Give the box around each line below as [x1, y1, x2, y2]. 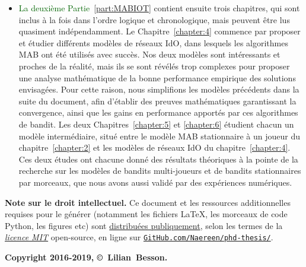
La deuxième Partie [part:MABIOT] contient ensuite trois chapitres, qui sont [18, 2, 300, 14]
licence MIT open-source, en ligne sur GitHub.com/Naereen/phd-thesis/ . [5, 231, 273, 243]
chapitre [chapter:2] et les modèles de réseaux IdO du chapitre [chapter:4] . [18, 141, 291, 154]
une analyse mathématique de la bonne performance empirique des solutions [18, 71, 296, 84]
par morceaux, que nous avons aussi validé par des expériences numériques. [18, 176, 292, 188]
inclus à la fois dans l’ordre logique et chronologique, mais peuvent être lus [18, 13, 290, 26]
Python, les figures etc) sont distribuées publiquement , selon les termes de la [5, 219, 283, 231]
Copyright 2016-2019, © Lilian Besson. [5, 250, 168, 263]
